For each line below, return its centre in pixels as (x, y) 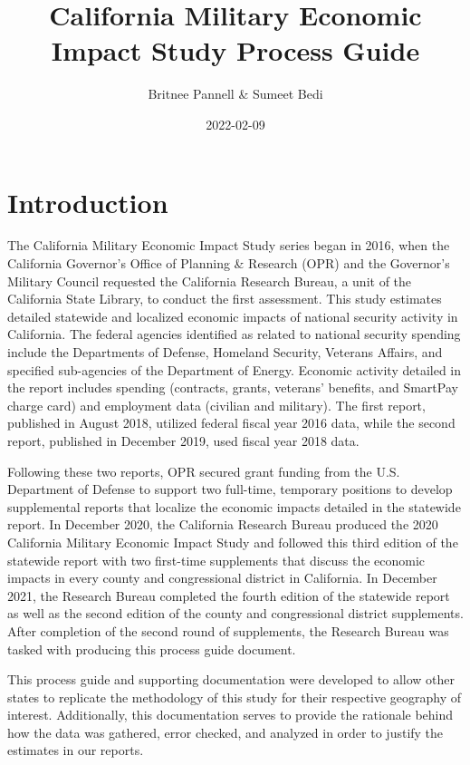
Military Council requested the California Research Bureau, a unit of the (210, 281)
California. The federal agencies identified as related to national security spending (234, 334)
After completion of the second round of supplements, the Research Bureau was (228, 630)
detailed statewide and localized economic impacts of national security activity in (233, 316)
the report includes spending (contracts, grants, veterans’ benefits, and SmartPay (233, 387)
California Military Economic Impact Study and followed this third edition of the (233, 542)
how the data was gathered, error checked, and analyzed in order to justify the (225, 732)
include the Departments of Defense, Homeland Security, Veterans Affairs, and (225, 352)
